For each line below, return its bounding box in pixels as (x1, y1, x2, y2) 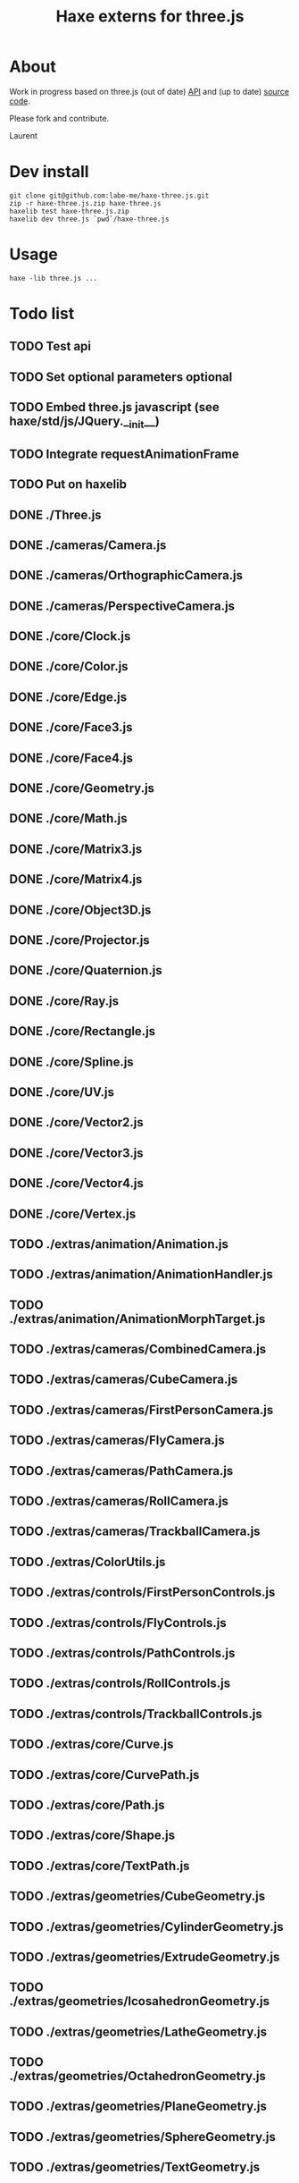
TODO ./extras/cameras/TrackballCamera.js (9, 1524, 261, 1539)
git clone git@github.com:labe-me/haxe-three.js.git (9, 190, 210, 200)
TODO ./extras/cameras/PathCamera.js (9, 1463, 234, 1479)
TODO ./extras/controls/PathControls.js (9, 1645, 236, 1660)
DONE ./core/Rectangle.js (9, 1024, 156, 1039)
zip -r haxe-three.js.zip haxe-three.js (9, 198, 162, 207)
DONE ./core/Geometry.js (9, 780, 154, 796)
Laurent (9, 130, 38, 140)
